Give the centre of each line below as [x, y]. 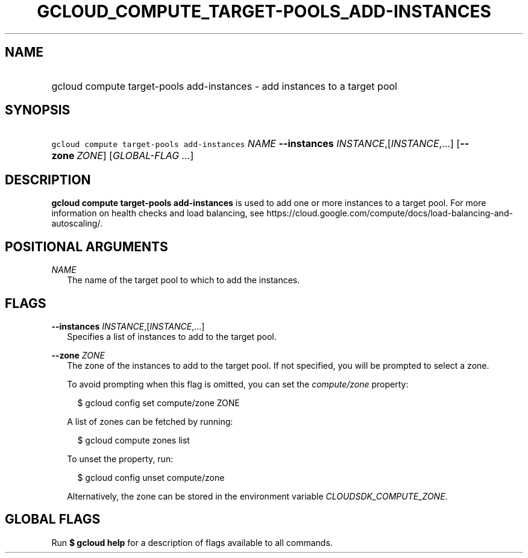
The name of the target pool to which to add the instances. [184, 280]
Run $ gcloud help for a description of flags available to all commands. [192, 542]
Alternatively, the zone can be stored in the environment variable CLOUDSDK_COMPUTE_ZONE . [257, 496]
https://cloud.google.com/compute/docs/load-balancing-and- [390, 213]
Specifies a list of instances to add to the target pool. [172, 336]
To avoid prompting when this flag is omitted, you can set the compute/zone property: [238, 384]
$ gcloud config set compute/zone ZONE [159, 403]
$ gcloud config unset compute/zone [151, 477]
